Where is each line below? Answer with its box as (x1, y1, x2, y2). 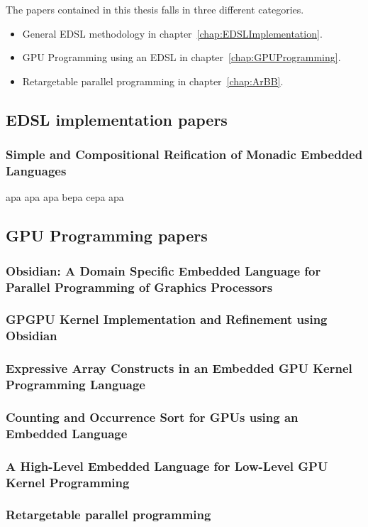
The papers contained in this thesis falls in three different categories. (6, 2, 304, 16)
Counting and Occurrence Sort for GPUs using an (6, 408, 299, 425)
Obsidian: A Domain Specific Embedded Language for (6, 261, 321, 279)
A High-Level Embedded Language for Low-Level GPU (6, 457, 328, 474)
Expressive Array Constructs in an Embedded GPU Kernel (6, 359, 352, 377)
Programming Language (6, 376, 145, 393)
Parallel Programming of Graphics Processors (6, 278, 273, 295)
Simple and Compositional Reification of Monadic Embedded (6, 146, 363, 163)
